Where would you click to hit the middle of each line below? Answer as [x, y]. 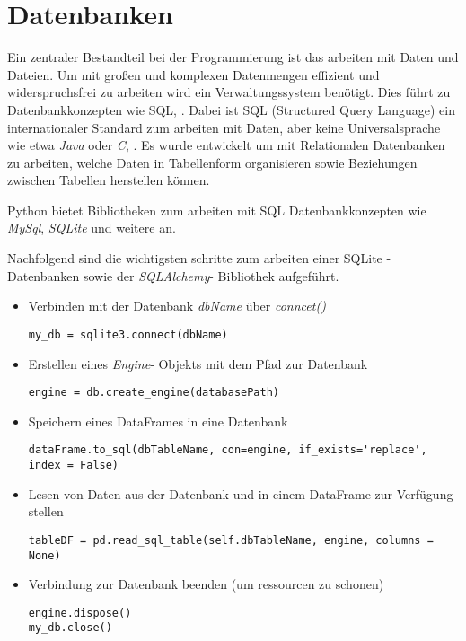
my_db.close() [70, 628]
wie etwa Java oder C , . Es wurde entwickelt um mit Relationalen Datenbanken [226, 145]
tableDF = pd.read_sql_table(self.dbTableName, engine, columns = [231, 540]
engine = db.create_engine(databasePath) [154, 393]
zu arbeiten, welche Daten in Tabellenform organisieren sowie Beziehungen [212, 162]
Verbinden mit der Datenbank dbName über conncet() [177, 306]
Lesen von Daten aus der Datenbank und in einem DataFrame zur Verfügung [241, 493]
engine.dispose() [80, 613]
